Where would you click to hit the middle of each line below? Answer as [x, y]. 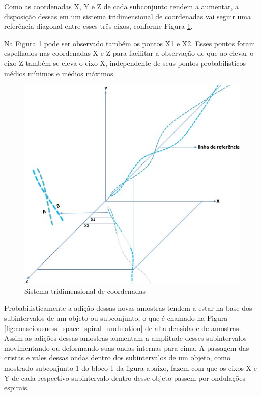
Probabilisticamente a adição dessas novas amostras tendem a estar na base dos [128, 308]
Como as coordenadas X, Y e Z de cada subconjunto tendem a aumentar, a [122, 6]
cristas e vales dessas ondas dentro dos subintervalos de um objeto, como [117, 358]
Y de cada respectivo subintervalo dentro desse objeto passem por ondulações [125, 377]
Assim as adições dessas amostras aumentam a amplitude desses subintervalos [125, 338]
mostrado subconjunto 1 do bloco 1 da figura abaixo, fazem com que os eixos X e [130, 367]
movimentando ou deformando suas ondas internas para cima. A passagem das [127, 348]
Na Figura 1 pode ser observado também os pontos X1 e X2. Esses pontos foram [130, 43]
